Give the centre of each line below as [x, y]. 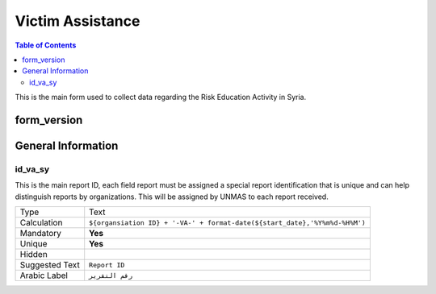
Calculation [41, 223]
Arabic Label [44, 275]
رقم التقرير [111, 275]
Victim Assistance [78, 21]
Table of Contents [46, 45]
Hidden [34, 255]
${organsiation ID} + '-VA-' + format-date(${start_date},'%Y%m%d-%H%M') [228, 223]
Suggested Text [50, 265]
